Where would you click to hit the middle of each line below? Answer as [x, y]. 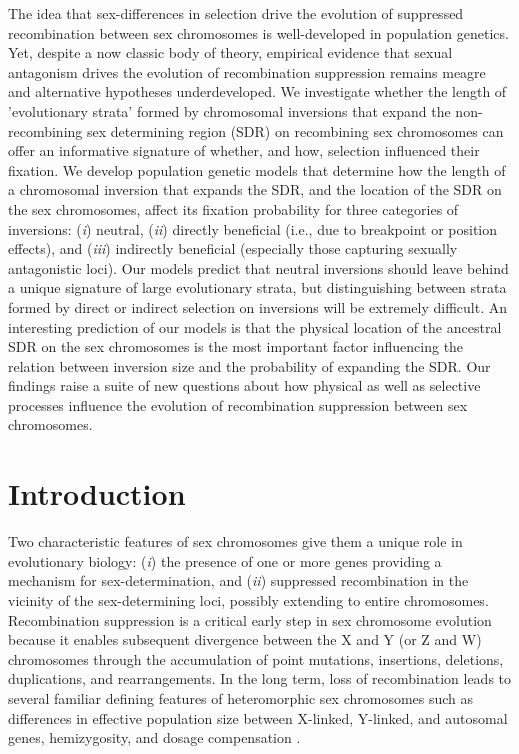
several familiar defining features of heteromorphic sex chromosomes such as [241, 697]
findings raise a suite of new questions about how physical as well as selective [244, 385]
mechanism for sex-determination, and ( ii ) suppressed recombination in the [238, 580]
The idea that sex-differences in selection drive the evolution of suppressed [236, 13]
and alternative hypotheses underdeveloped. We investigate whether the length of [257, 91]
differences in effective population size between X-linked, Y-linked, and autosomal [258, 717]
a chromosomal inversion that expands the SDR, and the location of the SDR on [255, 189]
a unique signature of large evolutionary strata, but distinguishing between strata [257, 287]
